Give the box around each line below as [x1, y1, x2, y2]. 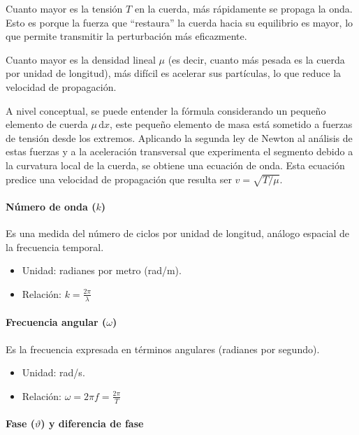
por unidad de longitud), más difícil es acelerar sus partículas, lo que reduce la [6, 66, 342, 80]
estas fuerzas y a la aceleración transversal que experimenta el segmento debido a [6, 144, 353, 159]
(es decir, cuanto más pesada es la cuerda [168, 52, 345, 66]
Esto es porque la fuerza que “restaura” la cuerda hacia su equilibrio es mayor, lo [6, 15, 353, 29]
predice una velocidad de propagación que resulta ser [6, 171, 232, 186]
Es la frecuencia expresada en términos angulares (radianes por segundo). [6, 341, 320, 356]
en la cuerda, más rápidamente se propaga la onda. [134, 1, 353, 15]
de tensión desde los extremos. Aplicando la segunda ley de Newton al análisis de [6, 130, 353, 145]
